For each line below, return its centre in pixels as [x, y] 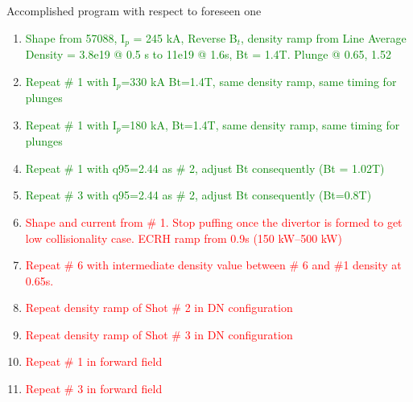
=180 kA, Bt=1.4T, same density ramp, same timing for [260, 124]
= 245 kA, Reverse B [185, 37]
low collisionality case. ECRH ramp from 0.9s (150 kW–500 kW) [184, 238]
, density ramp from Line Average [324, 37]
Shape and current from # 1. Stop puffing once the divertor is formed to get [214, 222]
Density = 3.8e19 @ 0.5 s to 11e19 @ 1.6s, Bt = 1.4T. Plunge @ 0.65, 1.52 [209, 54]
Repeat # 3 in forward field [94, 389]
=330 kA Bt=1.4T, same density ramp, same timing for [259, 81]
